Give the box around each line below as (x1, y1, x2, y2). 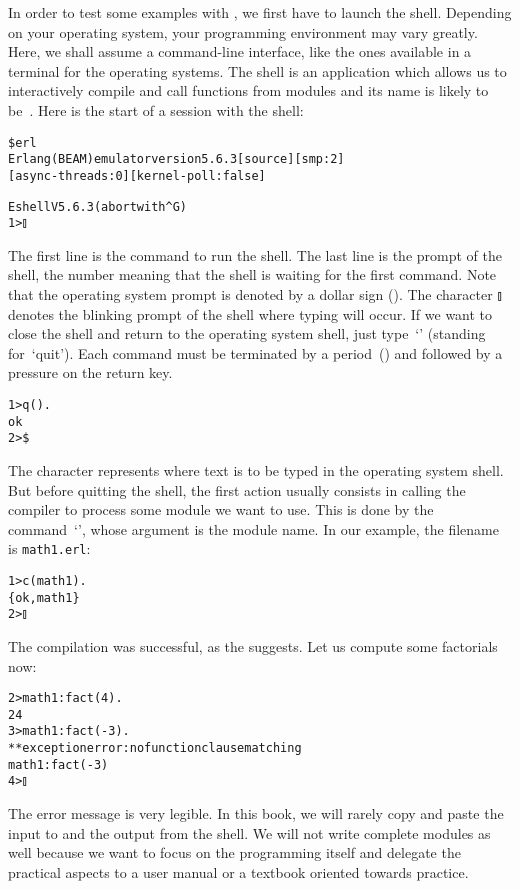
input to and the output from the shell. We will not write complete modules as (8, 822, 491, 843)
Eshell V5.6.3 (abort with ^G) (8, 199, 187, 214)
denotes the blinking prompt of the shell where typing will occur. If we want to (8, 303, 493, 324)
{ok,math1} (8, 590, 80, 605)
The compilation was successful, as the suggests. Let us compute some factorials (8, 635, 498, 656)
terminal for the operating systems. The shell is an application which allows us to (8, 60, 507, 81)
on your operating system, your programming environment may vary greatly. (8, 21, 478, 42)
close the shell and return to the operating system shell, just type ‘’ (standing (8, 323, 486, 344)
